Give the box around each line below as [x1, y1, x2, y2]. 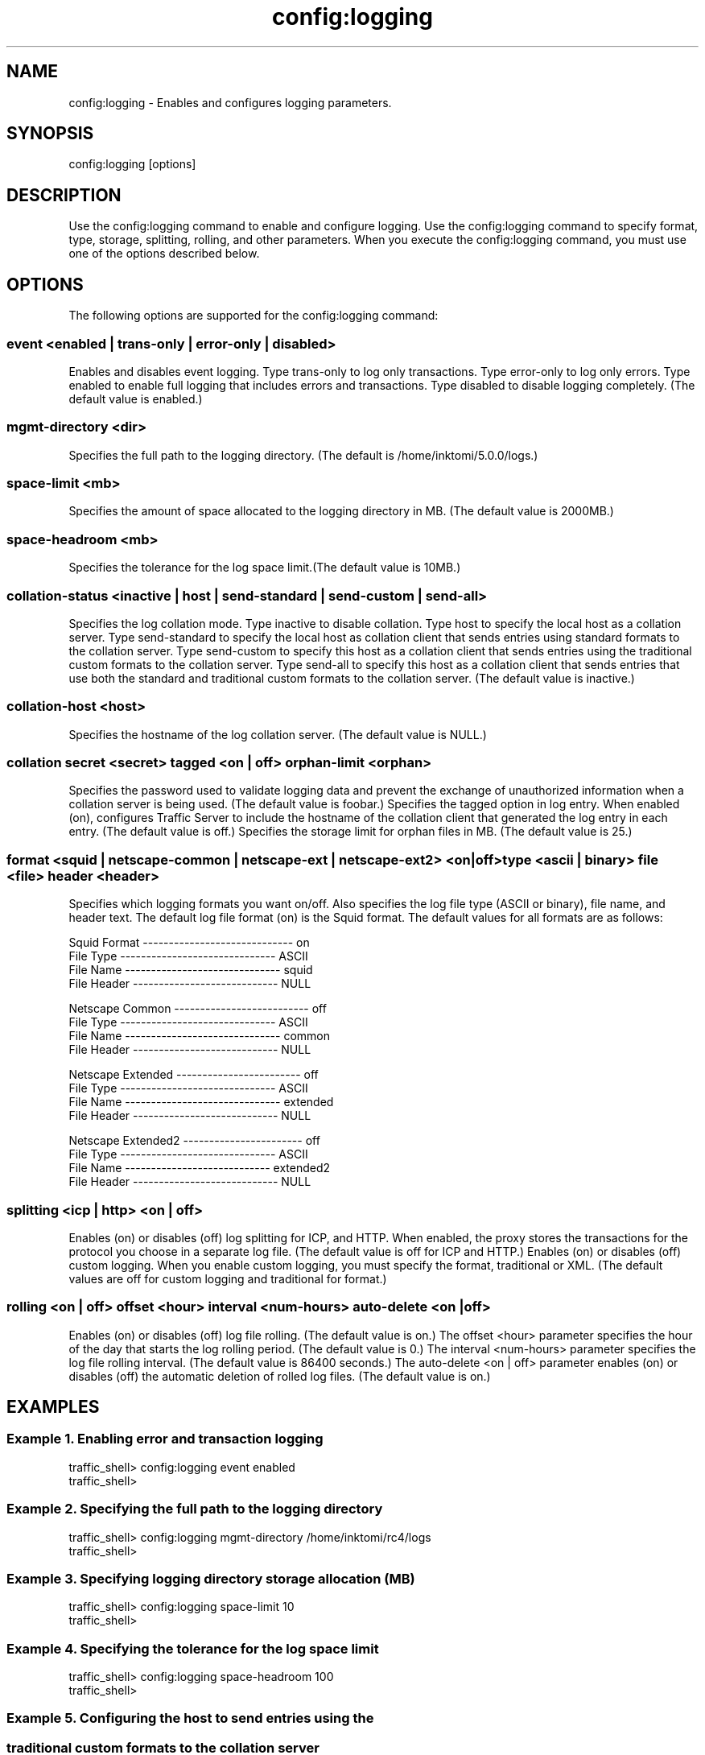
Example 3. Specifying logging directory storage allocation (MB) [6, 1570, 415, 1587]
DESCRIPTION [6, 184, 122, 205]
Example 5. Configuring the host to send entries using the [6, 1710, 374, 1727]
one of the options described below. [68, 246, 260, 261]
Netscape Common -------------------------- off [68, 1001, 327, 1016]
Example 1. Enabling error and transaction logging [6, 1431, 324, 1447]
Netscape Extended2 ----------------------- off [68, 1134, 320, 1148]
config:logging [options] [68, 157, 196, 171]
